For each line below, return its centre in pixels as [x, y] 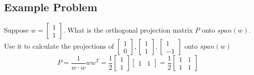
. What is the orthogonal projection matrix [128, 30]
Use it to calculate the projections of [59, 46]
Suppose [16, 30]
